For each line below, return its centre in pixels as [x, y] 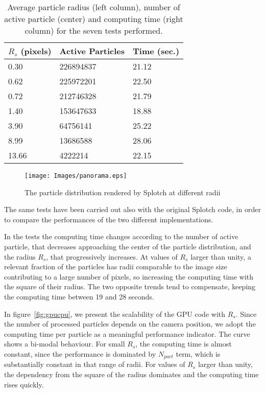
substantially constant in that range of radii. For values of [95, 364]
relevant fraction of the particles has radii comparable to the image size [116, 267]
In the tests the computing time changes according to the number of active [121, 236]
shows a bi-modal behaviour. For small [65, 344]
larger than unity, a [221, 256]
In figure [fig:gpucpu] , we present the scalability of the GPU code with [115, 314]
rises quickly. [24, 384]
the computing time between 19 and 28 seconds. [79, 296]
